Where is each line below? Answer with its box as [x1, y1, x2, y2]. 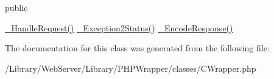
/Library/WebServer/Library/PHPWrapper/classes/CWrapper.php [5, 62, 256, 74]
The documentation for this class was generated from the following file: [5, 42, 270, 54]
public [5, 1, 28, 13]
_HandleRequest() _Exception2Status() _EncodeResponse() [5, 21, 233, 34]
